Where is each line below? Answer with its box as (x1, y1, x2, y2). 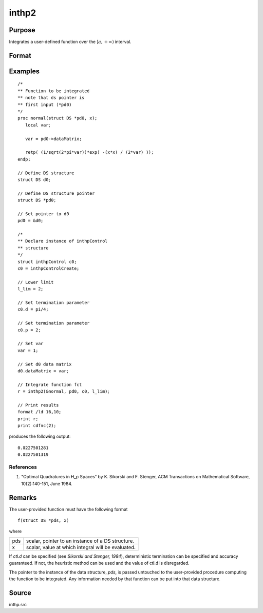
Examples (9, 67, 40, 75)
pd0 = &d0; (18, 218, 44, 224)
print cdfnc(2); (18, 423, 56, 429)
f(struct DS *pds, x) (18, 518, 69, 523)
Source (9, 589, 32, 597)
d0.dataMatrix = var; (18, 368, 69, 373)
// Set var (18, 341, 44, 347)
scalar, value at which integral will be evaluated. (26, 544, 136, 551)
